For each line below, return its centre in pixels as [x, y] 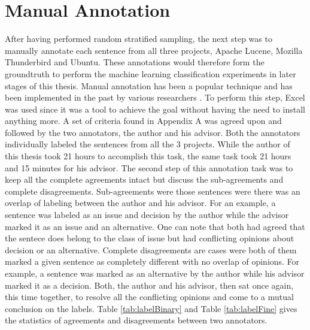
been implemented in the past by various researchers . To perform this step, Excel [155, 97]
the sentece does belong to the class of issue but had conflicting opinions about [150, 238]
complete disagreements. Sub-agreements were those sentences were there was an [153, 191]
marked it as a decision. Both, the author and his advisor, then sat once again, [149, 285]
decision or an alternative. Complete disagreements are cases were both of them [151, 249]
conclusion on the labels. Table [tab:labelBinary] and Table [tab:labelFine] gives [151, 308]
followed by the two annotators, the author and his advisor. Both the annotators [153, 132]
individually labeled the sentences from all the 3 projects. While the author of [148, 144]
